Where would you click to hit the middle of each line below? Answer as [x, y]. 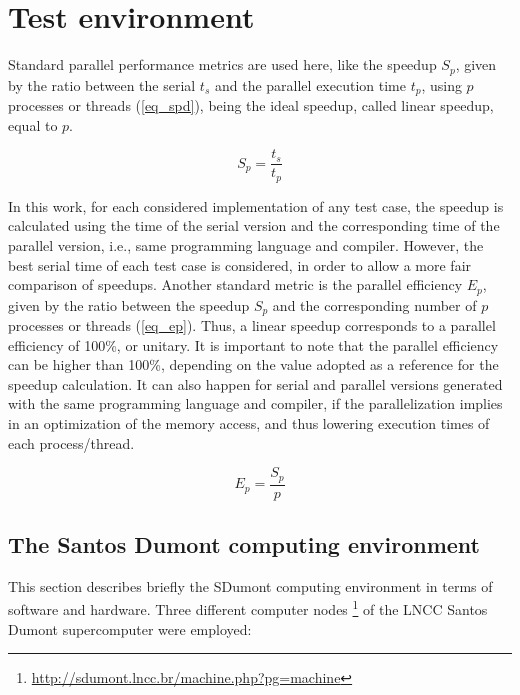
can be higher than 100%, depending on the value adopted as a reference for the [253, 364]
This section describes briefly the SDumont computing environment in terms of [250, 585]
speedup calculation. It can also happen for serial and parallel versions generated [255, 383]
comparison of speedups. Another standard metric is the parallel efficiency [235, 284]
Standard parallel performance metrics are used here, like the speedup [222, 64]
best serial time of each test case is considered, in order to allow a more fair [240, 264]
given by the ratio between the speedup [129, 304]
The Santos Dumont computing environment [244, 544]
